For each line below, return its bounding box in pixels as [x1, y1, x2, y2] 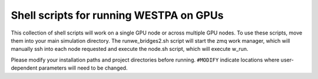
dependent [11, 64, 38, 71]
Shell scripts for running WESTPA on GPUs [11, 9, 224, 22]
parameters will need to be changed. [38, 64, 128, 71]
